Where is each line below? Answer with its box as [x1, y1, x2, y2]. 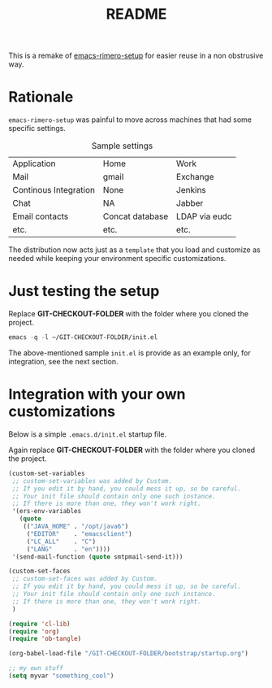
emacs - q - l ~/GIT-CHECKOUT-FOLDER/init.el [8, 333, 158, 342]
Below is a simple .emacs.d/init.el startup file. [8, 429, 167, 439]
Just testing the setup [8, 282, 160, 301]
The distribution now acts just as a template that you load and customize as [8, 245, 261, 255]
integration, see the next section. [8, 356, 119, 366]
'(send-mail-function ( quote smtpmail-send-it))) [11, 552, 183, 561]
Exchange [175, 172, 214, 183]
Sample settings [91, 140, 153, 151]
